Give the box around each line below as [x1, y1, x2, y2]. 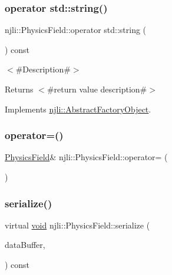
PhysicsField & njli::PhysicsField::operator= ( [5, 151, 168, 163]
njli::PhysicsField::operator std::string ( [5, 24, 147, 36]
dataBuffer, [5, 238, 45, 251]
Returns [5, 83, 34, 95]
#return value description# [47, 83, 147, 95]
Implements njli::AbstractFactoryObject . [5, 102, 151, 115]
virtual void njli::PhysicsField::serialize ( [5, 218, 150, 231]
